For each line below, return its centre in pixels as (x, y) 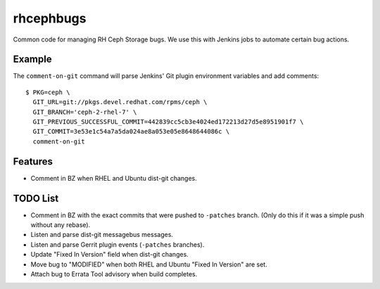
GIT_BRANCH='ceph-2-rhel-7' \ (85, 112)
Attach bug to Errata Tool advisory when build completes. (114, 274)
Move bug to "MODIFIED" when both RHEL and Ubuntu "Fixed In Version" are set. (149, 264)
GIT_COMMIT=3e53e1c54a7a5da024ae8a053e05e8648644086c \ (131, 131)
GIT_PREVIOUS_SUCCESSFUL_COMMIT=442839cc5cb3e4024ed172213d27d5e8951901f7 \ (168, 122)
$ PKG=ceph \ (48, 92)
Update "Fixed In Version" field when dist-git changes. (110, 255)
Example (32, 59)
